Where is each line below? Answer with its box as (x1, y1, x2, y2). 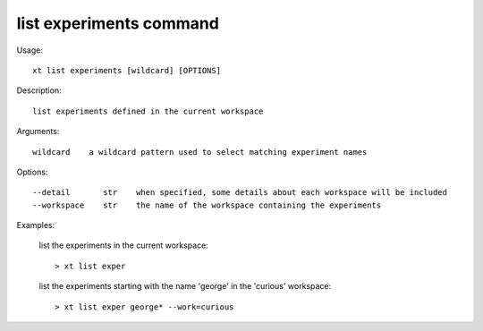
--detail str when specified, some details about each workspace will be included (32, 188, 447, 198)
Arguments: (16, 126, 60, 137)
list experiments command (16, 13, 219, 33)
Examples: (16, 220, 55, 231)
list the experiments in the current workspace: (38, 240, 209, 250)
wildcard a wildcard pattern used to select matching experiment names (32, 147, 368, 157)
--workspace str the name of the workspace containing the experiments (32, 199, 382, 210)
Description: (16, 85, 62, 96)
